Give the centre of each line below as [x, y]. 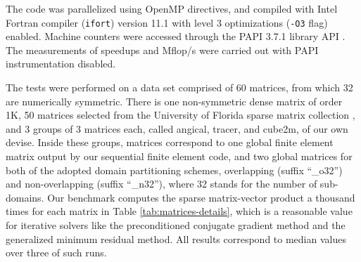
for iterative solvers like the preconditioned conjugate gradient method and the [176, 224]
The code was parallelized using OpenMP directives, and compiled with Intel [172, 8]
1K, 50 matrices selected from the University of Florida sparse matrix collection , [180, 115]
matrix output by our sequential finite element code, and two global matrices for [179, 156]
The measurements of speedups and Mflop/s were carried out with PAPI [162, 50]
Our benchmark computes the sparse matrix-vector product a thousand [201, 197]
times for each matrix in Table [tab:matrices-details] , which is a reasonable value [179, 211]
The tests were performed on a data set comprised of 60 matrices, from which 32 [179, 87]
